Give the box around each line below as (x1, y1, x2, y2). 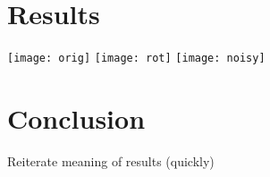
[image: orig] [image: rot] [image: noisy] (7, 52, 266, 65)
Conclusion (7, 99, 146, 136)
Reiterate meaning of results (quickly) (7, 151, 215, 170)
